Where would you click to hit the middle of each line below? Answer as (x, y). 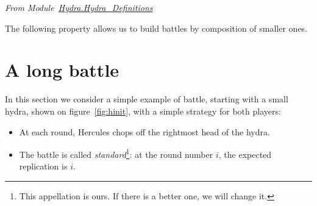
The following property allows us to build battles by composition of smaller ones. (156, 28)
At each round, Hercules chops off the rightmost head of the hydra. (144, 131)
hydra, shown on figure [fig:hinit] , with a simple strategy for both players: (143, 111)
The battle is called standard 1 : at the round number (116, 153)
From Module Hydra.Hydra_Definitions (79, 7)
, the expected (245, 154)
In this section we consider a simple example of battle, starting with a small (147, 99)
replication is (43, 166)
